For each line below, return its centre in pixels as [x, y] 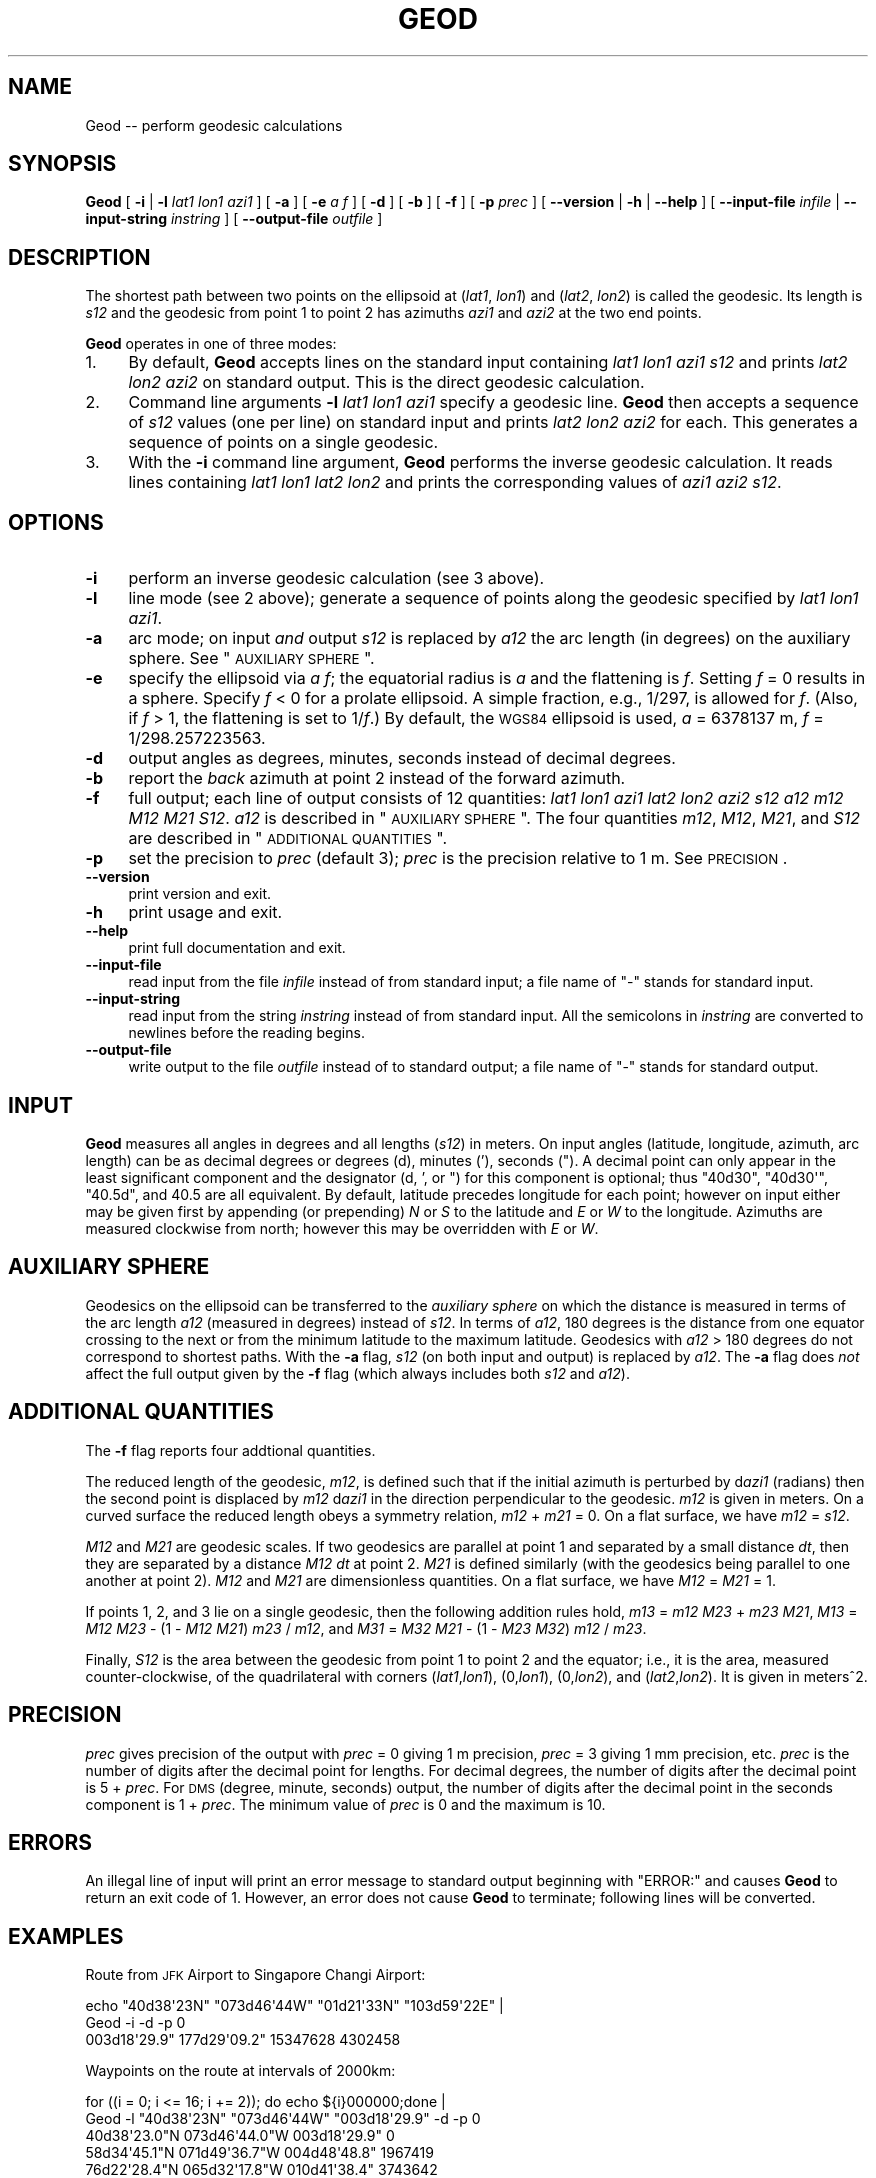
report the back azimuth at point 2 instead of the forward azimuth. [377, 778]
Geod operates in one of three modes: [211, 344]
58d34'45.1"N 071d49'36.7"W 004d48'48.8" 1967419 [259, 2153]
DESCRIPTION [79, 257]
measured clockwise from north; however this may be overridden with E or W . [342, 1228]
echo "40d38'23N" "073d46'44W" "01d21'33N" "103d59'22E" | [294, 2006]
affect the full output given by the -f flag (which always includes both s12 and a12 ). [357, 1373]
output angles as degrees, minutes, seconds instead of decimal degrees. [402, 758]
